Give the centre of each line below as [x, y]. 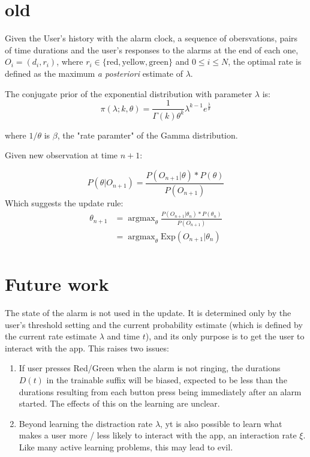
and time [123, 336]
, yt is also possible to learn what [221, 423]
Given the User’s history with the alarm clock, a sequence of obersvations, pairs [151, 38]
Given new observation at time [61, 155]
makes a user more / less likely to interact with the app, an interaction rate [158, 435]
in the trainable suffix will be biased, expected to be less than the [167, 379]
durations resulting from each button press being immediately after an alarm [160, 391]
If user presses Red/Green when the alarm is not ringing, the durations [150, 368]
